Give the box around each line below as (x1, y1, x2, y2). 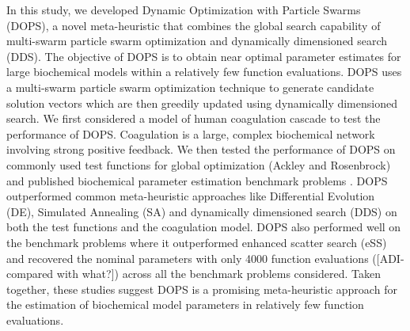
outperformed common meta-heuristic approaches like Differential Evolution (6, 188, 375, 204)
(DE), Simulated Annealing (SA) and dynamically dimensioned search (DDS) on (6, 203, 397, 219)
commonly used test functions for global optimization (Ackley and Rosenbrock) (6, 156, 391, 173)
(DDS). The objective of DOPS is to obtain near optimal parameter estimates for (6, 48, 401, 64)
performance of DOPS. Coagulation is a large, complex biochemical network (6, 125, 375, 142)
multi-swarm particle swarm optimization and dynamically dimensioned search (6, 32, 388, 49)
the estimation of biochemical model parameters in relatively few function (6, 296, 364, 313)
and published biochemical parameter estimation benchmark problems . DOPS (6, 172, 388, 188)
